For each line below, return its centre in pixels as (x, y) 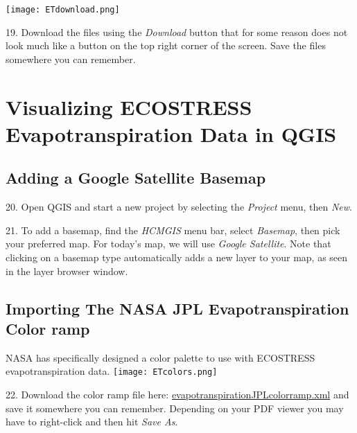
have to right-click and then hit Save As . (92, 422)
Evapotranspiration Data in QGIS (171, 133)
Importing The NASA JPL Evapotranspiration (177, 308)
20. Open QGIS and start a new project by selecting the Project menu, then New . (179, 207)
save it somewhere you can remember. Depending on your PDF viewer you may (175, 408)
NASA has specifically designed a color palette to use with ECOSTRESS (160, 357)
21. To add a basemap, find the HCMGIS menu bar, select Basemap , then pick (173, 230)
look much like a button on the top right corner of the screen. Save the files (166, 45)
